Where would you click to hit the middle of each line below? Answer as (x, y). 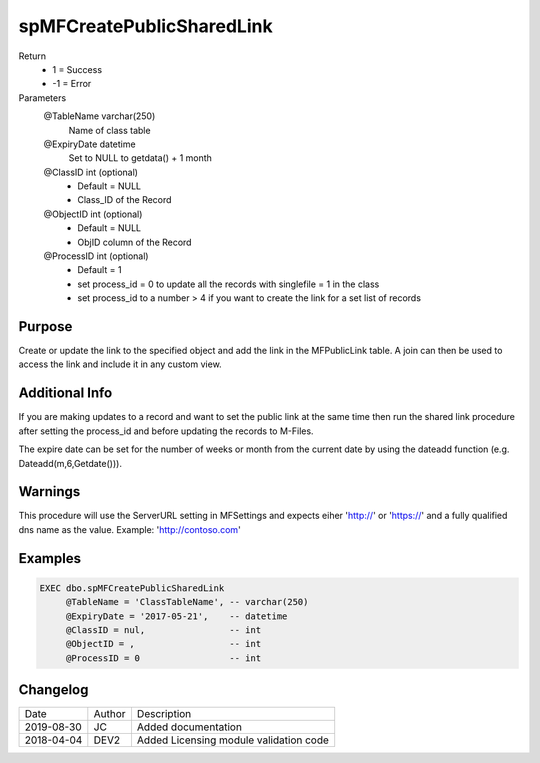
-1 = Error (72, 84)
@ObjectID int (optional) (93, 214)
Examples (50, 558)
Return (32, 56)
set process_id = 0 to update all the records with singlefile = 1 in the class (228, 284)
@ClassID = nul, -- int (163, 630)
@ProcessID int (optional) (96, 256)
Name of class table (109, 130)
